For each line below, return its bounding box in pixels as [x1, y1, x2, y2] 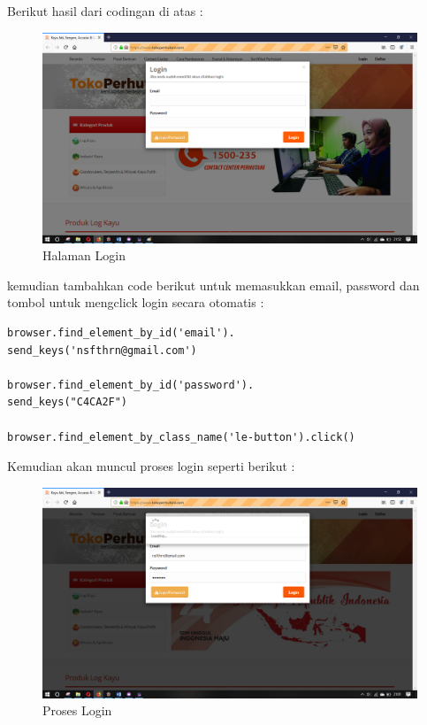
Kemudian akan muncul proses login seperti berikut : [7, 457, 295, 475]
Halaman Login [42, 246, 126, 265]
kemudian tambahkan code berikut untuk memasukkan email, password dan [7, 275, 420, 294]
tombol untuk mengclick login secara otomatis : [7, 293, 264, 312]
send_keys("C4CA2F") [7, 396, 128, 409]
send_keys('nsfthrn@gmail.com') [7, 343, 197, 357]
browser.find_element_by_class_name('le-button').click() [7, 430, 355, 443]
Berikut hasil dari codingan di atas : [7, 2, 203, 19]
